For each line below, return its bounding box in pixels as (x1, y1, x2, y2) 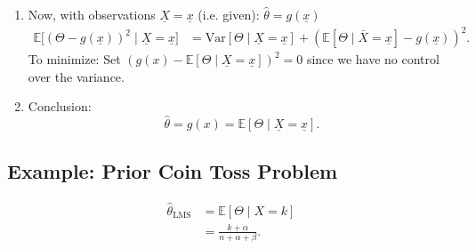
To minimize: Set (28, 50, 121, 68)
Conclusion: (28, 97, 92, 116)
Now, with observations (28, 5, 156, 23)
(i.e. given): (198, 5, 260, 23)
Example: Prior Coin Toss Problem (7, 157, 338, 184)
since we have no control (306, 50, 440, 68)
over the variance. (28, 67, 125, 85)
